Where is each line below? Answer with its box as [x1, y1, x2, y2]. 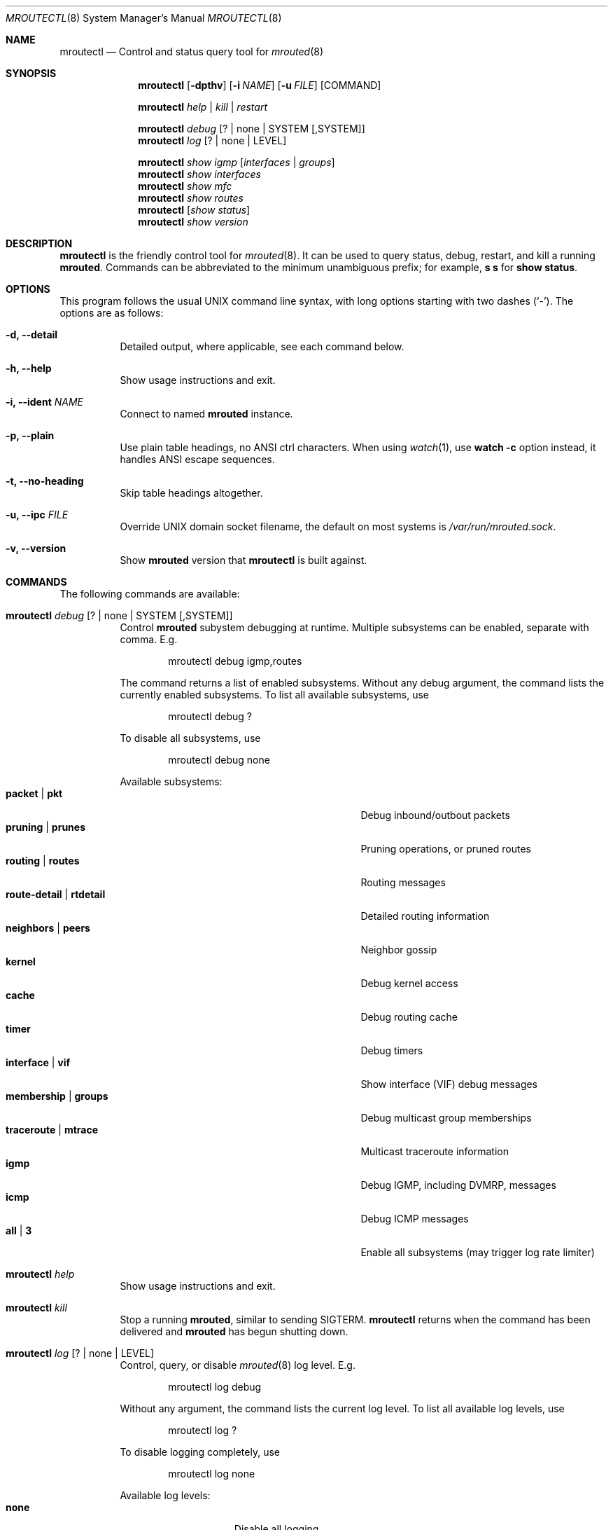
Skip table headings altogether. [120, 487, 263, 499]
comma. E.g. [120, 633, 178, 645]
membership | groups [6, 1090, 108, 1102]
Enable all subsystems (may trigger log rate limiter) [360, 1246, 595, 1258]
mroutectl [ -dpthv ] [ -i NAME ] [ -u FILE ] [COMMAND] [138, 79, 381, 91]
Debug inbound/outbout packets [360, 809, 510, 821]
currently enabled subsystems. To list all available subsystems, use [120, 689, 430, 701]
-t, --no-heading [6, 475, 84, 487]
